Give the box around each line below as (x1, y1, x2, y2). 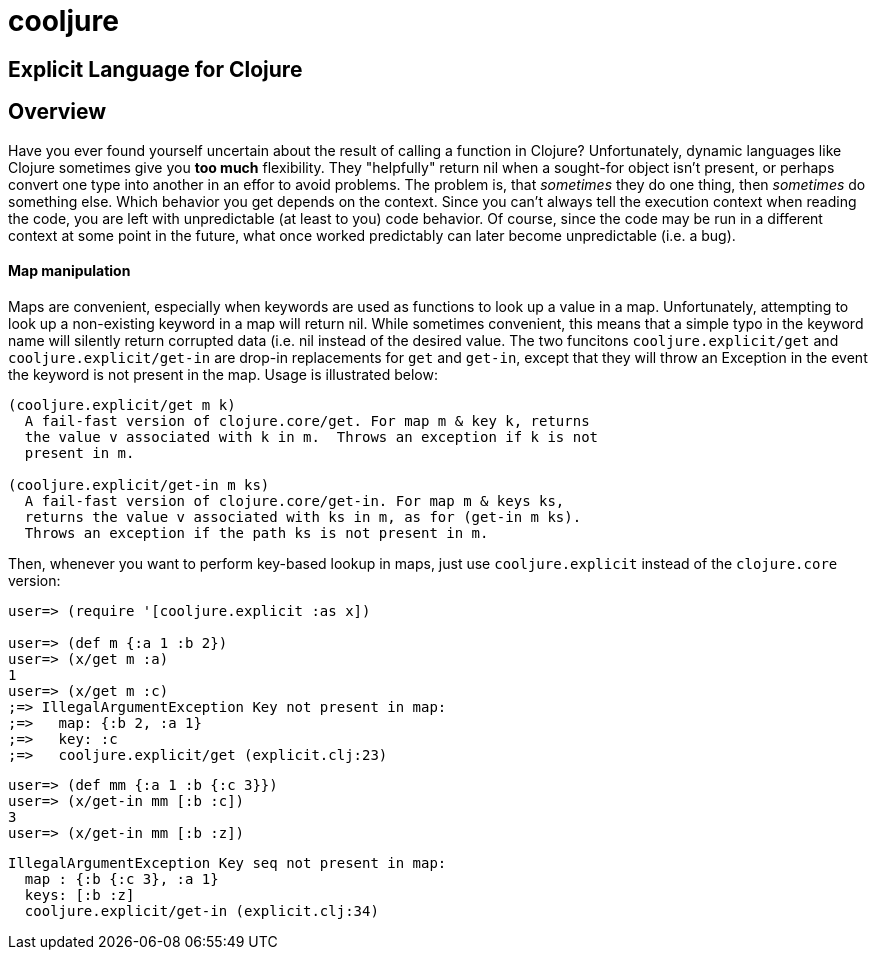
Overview (8, 99, 107, 125)
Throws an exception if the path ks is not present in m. (24, 524, 489, 541)
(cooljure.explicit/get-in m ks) (8, 476, 270, 493)
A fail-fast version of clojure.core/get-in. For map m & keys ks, (24, 492, 565, 509)
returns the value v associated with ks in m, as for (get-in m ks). (24, 508, 582, 525)
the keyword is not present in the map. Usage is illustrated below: (8, 365, 438, 383)
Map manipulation (8, 262, 131, 280)
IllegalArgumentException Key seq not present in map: (8, 854, 447, 871)
